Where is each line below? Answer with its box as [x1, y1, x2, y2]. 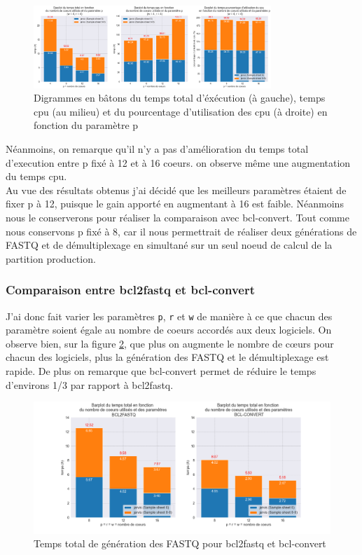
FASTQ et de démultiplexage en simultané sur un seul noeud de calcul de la [6, 238, 333, 252]
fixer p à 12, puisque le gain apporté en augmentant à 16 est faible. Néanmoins [6, 196, 344, 211]
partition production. [6, 251, 96, 266]
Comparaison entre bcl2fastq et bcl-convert [6, 281, 256, 299]
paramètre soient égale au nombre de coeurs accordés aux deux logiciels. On [6, 322, 332, 337]
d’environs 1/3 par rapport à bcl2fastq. [6, 377, 174, 392]
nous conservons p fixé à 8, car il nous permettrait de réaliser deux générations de [6, 224, 357, 238]
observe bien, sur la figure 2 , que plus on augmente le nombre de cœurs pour [6, 336, 334, 350]
